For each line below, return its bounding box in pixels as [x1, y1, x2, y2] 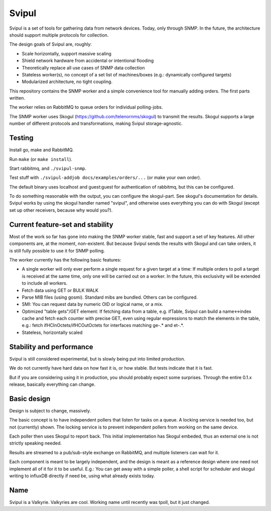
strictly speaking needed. [9, 440, 62, 446]
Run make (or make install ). [9, 156, 73, 162]
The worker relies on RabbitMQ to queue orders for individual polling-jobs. [9, 104, 163, 110]
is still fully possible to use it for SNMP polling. [9, 247, 105, 253]
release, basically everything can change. [9, 381, 95, 387]
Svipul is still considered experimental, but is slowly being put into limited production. [9, 356, 186, 362]
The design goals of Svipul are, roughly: [9, 41, 92, 47]
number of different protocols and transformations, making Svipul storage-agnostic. [9, 121, 183, 127]
